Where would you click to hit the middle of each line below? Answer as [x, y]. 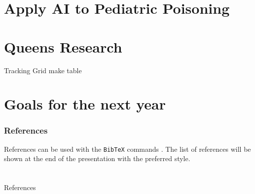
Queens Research [63, 46]
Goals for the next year [85, 104]
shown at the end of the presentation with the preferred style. [97, 158]
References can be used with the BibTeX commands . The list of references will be [127, 149]
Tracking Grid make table [43, 70]
